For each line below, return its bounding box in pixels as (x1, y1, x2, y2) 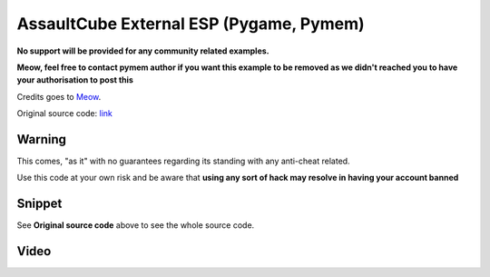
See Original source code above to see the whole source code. (16, 220, 255, 231)
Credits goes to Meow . (16, 91, 102, 102)
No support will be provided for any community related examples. (16, 45, 269, 56)
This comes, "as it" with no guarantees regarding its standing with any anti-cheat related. (16, 155, 350, 167)
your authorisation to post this (16, 74, 133, 85)
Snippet (16, 196, 63, 212)
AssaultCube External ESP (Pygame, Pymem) (16, 14, 365, 34)
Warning (16, 132, 67, 147)
